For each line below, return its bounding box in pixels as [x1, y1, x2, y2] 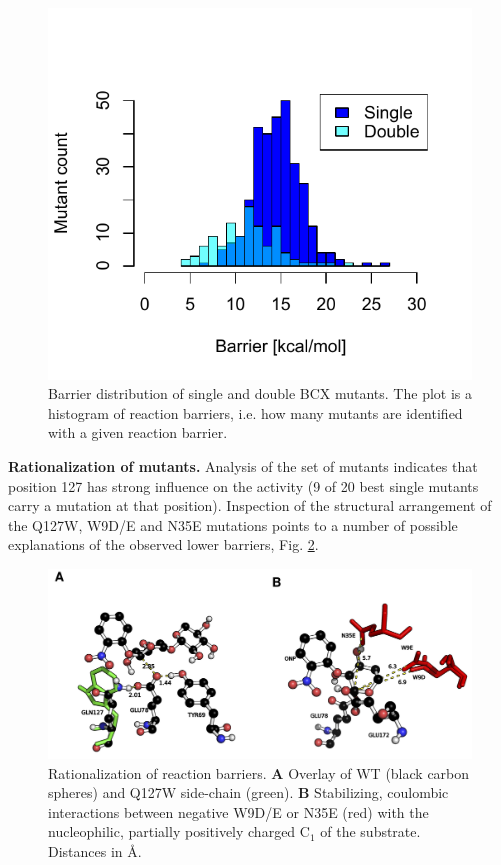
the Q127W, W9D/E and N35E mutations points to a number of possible [8, 514, 458, 535]
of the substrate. [320, 821, 421, 842]
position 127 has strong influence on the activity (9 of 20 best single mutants [8, 475, 479, 496]
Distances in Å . [48, 840, 142, 861]
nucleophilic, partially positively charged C [48, 821, 310, 842]
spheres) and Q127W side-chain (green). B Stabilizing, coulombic [48, 782, 449, 803]
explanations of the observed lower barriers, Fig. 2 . [8, 534, 319, 555]
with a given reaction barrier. [48, 422, 228, 443]
